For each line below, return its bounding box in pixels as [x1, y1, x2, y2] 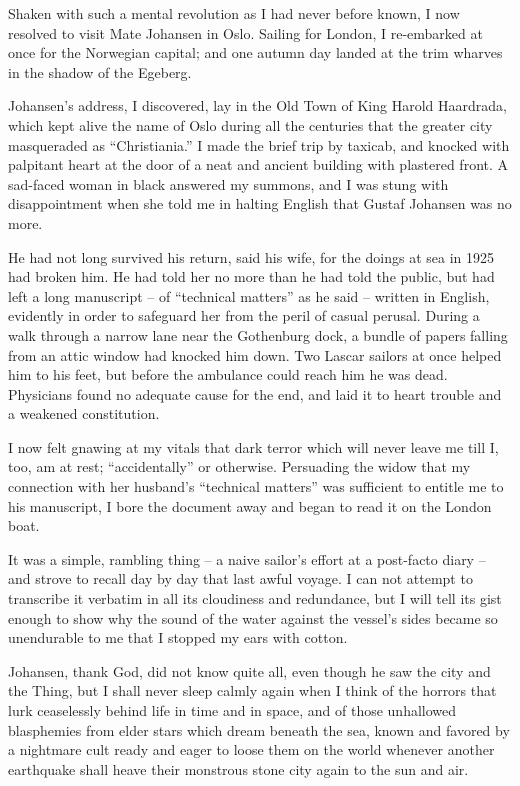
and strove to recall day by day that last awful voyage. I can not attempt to [8, 568, 473, 589]
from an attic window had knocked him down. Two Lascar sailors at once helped [8, 344, 502, 365]
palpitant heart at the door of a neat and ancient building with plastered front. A [8, 154, 509, 175]
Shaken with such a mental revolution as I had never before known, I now [8, 3, 460, 23]
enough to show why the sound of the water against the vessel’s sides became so [8, 607, 498, 628]
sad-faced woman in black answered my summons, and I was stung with [8, 173, 449, 194]
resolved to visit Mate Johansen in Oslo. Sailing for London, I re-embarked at [8, 22, 483, 43]
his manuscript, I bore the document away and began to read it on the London [8, 495, 492, 516]
